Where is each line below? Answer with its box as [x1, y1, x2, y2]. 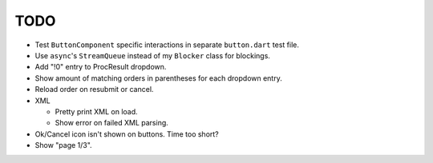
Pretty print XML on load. [55, 106, 138, 116]
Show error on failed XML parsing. [55, 118, 168, 128]
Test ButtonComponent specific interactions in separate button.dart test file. [34, 40, 300, 50]
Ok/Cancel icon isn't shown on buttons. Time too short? [34, 129, 220, 139]
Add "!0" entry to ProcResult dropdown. [34, 62, 167, 72]
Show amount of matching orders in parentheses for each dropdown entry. [34, 73, 282, 83]
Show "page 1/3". [34, 141, 92, 150]
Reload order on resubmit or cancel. [34, 85, 154, 94]
